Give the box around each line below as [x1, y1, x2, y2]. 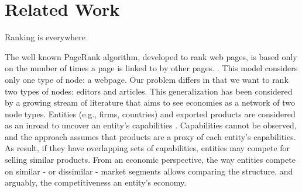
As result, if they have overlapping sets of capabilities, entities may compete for [5, 142, 290, 154]
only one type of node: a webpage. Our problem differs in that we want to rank [5, 73, 289, 85]
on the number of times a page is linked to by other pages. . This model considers [5, 62, 298, 74]
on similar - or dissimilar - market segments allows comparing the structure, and [5, 165, 293, 177]
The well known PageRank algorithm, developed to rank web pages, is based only [5, 50, 297, 62]
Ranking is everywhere [5, 31, 86, 43]
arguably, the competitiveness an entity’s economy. [5, 176, 187, 188]
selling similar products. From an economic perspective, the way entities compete [5, 153, 296, 166]
